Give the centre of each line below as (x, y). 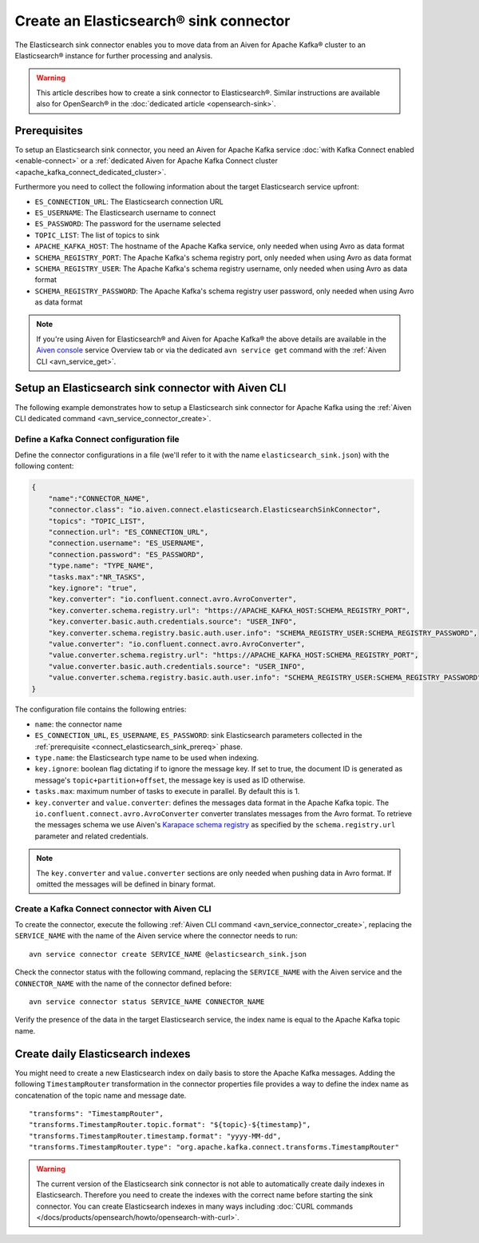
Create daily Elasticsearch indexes (103, 1054)
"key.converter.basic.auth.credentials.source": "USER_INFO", (172, 622)
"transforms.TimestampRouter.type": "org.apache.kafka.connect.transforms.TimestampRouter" (214, 1147)
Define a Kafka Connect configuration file (97, 439)
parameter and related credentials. (92, 836)
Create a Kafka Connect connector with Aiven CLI (113, 909)
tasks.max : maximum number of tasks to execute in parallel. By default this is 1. (167, 791)
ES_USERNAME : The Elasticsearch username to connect (125, 213)
